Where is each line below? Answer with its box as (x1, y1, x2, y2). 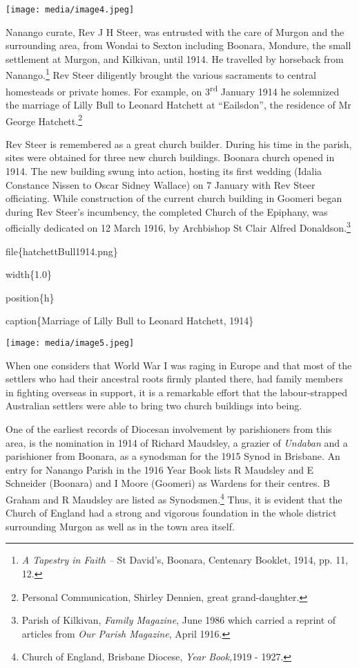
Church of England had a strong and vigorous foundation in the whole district (6, 505, 337, 520)
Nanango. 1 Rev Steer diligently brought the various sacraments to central (6, 66, 316, 82)
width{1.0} (6, 267, 52, 281)
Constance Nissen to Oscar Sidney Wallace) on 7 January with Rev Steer (6, 177, 316, 192)
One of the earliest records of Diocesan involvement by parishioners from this (6, 422, 332, 436)
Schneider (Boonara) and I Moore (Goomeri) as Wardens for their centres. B (6, 476, 331, 490)
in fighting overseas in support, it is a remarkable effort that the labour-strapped (6, 384, 347, 399)
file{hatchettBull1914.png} (6, 243, 118, 258)
